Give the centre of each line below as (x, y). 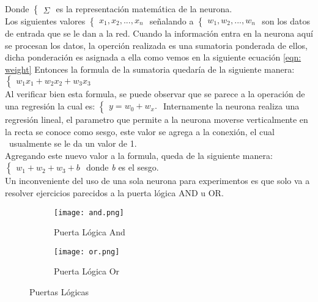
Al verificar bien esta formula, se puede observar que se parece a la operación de (155, 94)
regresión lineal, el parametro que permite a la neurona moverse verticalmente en (157, 119)
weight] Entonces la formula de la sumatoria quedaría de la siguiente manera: (150, 69)
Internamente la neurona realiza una (231, 105)
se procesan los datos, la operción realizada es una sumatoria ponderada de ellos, (156, 45)
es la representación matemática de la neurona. (144, 9)
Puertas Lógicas (59, 292)
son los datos (286, 21)
